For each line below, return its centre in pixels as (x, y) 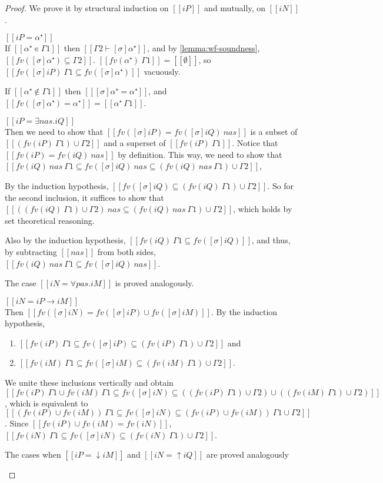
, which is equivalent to (46, 403)
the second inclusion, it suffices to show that (84, 197)
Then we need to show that (54, 131)
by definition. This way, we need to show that (200, 154)
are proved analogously (247, 454)
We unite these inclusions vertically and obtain (89, 383)
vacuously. (162, 71)
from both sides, (126, 251)
